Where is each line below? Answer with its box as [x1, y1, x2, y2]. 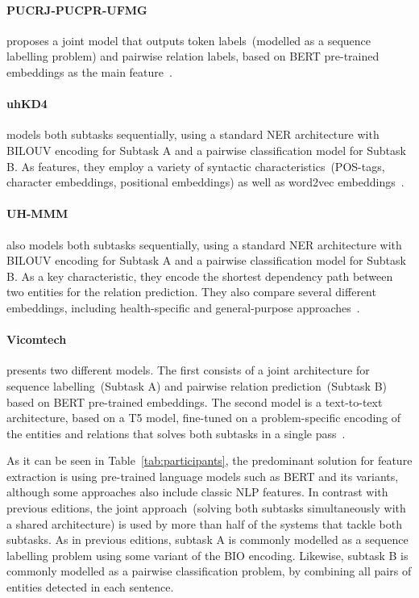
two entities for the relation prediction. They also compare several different [6, 283, 376, 300]
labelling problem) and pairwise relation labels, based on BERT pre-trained [6, 48, 380, 65]
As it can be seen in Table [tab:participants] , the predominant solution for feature [6, 452, 413, 469]
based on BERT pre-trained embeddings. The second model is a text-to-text [6, 393, 383, 410]
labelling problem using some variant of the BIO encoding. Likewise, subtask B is [6, 546, 409, 563]
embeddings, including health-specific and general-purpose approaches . [6, 299, 360, 316]
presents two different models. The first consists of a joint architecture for [6, 362, 370, 378]
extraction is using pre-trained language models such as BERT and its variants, [6, 467, 399, 484]
